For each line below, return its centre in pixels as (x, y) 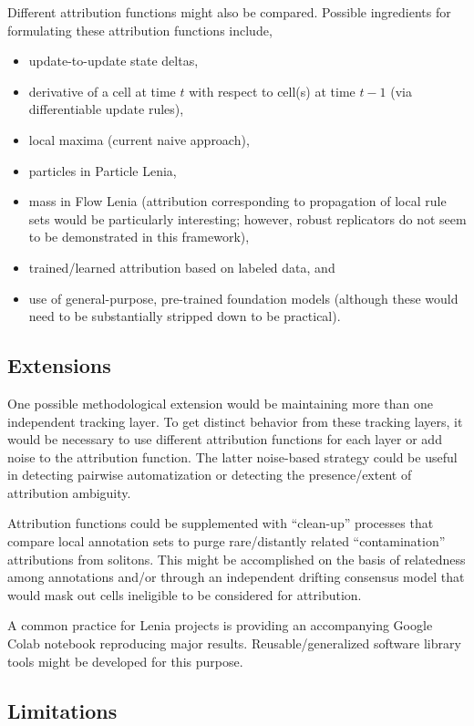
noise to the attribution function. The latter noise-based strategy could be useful (232, 456)
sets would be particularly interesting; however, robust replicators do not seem (247, 218)
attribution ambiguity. (69, 492)
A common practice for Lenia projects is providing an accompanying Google (220, 625)
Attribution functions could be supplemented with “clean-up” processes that (221, 523)
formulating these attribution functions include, (140, 30)
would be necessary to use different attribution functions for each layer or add (225, 439)
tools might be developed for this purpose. (125, 661)
